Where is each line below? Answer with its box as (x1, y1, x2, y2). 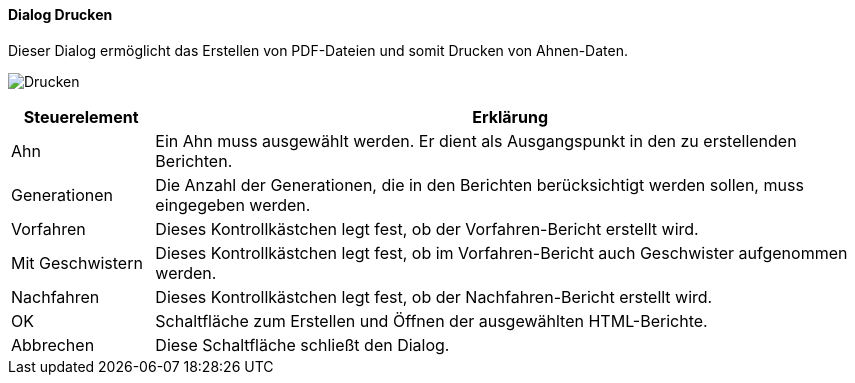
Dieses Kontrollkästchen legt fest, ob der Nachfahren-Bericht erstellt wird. (155, 286, 713, 307)
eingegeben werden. (155, 194, 311, 215)
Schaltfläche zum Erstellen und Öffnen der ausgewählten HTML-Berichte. (155, 310, 708, 331)
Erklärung (472, 106, 549, 127)
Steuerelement (23, 106, 139, 127)
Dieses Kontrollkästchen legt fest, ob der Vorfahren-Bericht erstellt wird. (155, 218, 699, 239)
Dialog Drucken (8, 6, 113, 23)
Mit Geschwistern (11, 252, 143, 273)
